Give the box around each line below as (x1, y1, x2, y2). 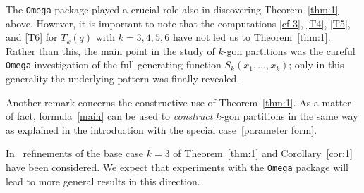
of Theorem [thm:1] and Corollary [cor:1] (173, 146, 353, 161)
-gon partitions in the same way (221, 108, 358, 123)
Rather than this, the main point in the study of (6, 43, 215, 58)
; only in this (289, 57, 344, 72)
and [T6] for (6, 30, 58, 44)
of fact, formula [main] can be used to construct (6, 108, 213, 123)
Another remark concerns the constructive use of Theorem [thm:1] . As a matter (6, 94, 351, 109)
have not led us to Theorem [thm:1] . (172, 30, 331, 44)
